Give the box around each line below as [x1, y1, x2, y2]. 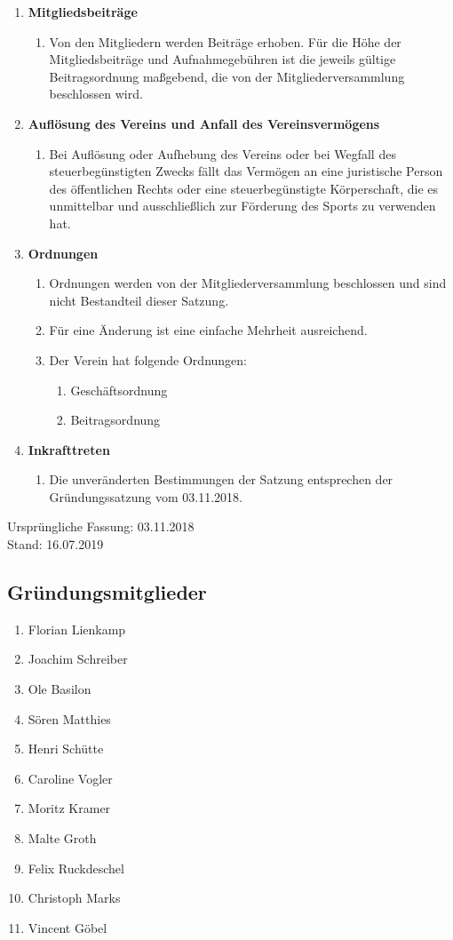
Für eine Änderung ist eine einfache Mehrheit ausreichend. [49, 321, 368, 339]
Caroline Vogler [28, 769, 113, 787]
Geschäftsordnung [70, 380, 168, 399]
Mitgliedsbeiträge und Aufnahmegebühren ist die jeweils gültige [49, 50, 396, 68]
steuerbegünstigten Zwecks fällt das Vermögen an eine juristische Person [49, 162, 443, 180]
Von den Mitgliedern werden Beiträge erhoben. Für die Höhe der [49, 32, 401, 51]
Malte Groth [28, 829, 97, 848]
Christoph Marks [28, 888, 121, 907]
